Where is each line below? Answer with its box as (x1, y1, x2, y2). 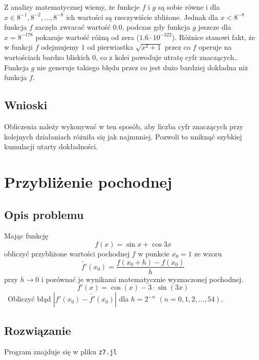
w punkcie (138, 248, 169, 258)
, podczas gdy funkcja (122, 22, 190, 32)
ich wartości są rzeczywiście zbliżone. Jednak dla (66, 11, 218, 22)
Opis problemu (4, 206, 84, 222)
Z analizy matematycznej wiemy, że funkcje (4, 2, 140, 12)
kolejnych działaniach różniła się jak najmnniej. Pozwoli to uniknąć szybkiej (4, 131, 242, 142)
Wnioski (4, 97, 48, 113)
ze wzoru (194, 248, 222, 258)
